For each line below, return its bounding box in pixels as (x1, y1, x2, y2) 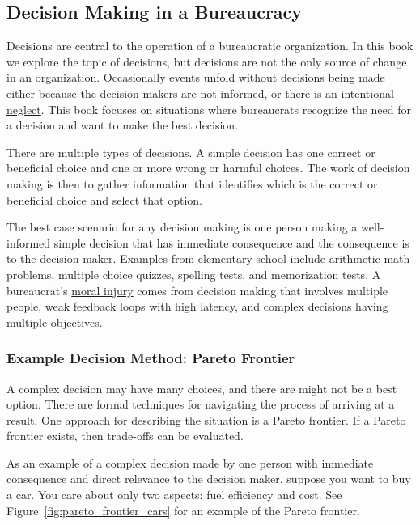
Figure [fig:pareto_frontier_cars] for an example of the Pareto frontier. (6, 502, 360, 519)
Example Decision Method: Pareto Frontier (6, 348, 295, 368)
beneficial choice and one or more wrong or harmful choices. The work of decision (6, 159, 410, 176)
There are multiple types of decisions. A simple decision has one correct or (6, 143, 375, 160)
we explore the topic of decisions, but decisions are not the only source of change (6, 53, 407, 70)
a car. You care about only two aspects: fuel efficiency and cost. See (6, 486, 342, 503)
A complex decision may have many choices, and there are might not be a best (6, 379, 397, 396)
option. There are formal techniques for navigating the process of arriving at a (6, 396, 395, 413)
